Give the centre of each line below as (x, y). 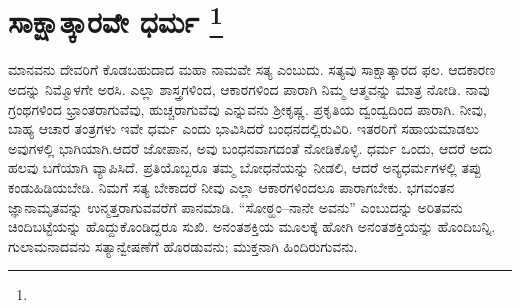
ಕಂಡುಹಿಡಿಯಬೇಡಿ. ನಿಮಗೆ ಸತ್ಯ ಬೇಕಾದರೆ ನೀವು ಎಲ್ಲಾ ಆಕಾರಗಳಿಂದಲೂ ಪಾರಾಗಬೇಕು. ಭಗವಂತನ (231, 187)
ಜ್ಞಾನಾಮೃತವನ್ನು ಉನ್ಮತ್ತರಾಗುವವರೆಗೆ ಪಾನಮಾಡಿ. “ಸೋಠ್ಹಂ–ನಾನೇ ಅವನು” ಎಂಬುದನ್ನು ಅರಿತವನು (235, 206)
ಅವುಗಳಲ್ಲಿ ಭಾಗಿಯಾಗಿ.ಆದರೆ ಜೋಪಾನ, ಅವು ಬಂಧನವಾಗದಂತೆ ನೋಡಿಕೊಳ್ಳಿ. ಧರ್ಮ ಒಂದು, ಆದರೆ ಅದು (250, 147)
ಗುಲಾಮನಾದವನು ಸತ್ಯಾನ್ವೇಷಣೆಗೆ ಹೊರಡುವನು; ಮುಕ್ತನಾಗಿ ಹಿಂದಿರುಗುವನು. (183, 245)
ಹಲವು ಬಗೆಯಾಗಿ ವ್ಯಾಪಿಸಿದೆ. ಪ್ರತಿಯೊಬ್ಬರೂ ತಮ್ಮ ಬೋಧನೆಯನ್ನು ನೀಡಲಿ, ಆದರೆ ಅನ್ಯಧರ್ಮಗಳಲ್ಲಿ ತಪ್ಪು (245, 167)
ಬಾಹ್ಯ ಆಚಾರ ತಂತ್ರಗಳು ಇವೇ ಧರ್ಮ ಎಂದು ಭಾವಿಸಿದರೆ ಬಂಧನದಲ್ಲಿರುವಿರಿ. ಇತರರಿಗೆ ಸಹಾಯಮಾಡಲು (243, 128)
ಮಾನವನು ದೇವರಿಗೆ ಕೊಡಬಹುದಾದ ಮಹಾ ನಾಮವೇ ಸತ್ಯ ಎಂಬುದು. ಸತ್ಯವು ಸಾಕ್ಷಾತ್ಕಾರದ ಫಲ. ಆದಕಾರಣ (252, 69)
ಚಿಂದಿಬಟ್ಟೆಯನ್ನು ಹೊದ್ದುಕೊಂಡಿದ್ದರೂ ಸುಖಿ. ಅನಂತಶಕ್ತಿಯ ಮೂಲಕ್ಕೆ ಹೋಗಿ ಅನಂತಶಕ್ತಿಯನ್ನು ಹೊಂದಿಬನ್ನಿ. (252, 226)
